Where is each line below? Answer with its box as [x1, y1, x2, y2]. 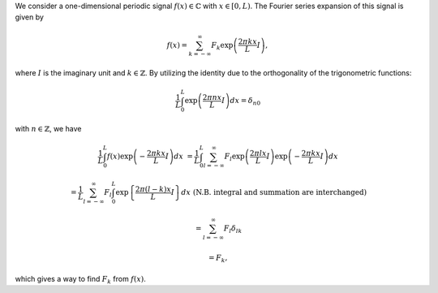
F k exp [211, 41, 234, 52]
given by [15, 12, 45, 22]
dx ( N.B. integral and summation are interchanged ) [181, 187, 367, 197]
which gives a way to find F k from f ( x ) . [15, 274, 146, 286]
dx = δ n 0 [230, 96, 261, 107]
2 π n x [202, 93, 222, 101]
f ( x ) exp [106, 152, 134, 162]
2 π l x [249, 149, 267, 157]
